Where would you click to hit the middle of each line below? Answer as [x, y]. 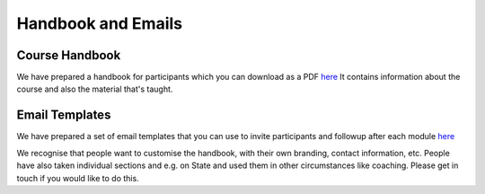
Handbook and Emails [100, 23]
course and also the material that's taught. [95, 89]
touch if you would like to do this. [78, 178]
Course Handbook [69, 55]
